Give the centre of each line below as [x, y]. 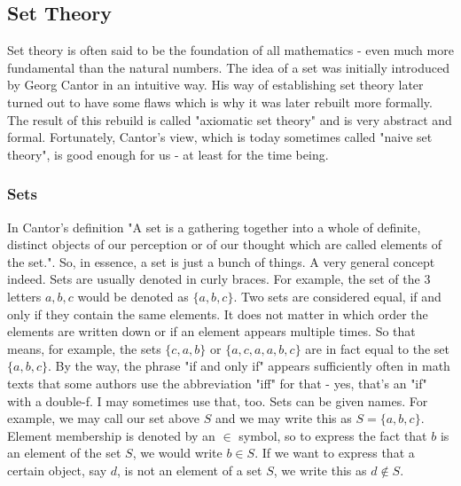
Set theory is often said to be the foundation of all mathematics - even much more [230, 50]
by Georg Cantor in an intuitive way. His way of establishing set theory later [215, 85]
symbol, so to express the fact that [333, 435]
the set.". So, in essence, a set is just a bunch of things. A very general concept [221, 261]
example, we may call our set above [104, 418]
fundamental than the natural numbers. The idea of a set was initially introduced [228, 67]
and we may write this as [283, 418]
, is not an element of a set [190, 470]
